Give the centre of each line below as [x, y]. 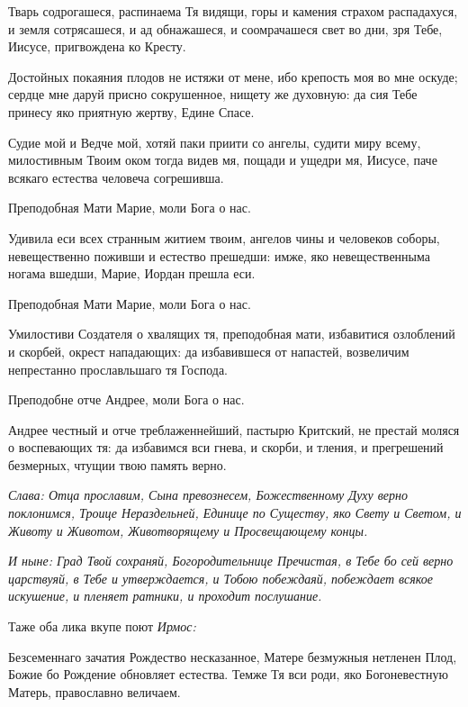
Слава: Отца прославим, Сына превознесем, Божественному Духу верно [208, 495]
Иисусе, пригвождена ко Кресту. [97, 46]
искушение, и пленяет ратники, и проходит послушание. [165, 596]
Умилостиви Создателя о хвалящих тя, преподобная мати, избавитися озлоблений [232, 334]
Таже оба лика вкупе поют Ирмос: [102, 626]
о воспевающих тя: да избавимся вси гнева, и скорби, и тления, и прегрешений [226, 447]
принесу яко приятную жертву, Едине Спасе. [131, 111]
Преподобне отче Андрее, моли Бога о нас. [126, 399]
